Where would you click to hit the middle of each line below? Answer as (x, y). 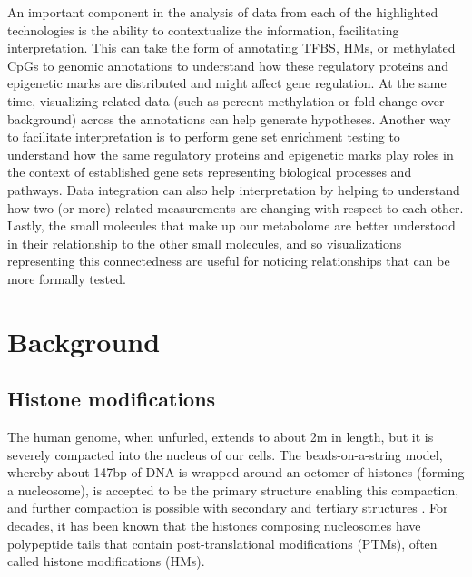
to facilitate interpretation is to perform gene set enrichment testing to (204, 137)
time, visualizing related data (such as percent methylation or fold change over (226, 100)
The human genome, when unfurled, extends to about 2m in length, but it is (221, 437)
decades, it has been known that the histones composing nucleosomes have (214, 526)
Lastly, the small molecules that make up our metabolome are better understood (231, 225)
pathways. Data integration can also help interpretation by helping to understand (234, 189)
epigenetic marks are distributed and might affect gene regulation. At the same (227, 83)
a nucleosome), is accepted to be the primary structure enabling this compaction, (233, 489)
